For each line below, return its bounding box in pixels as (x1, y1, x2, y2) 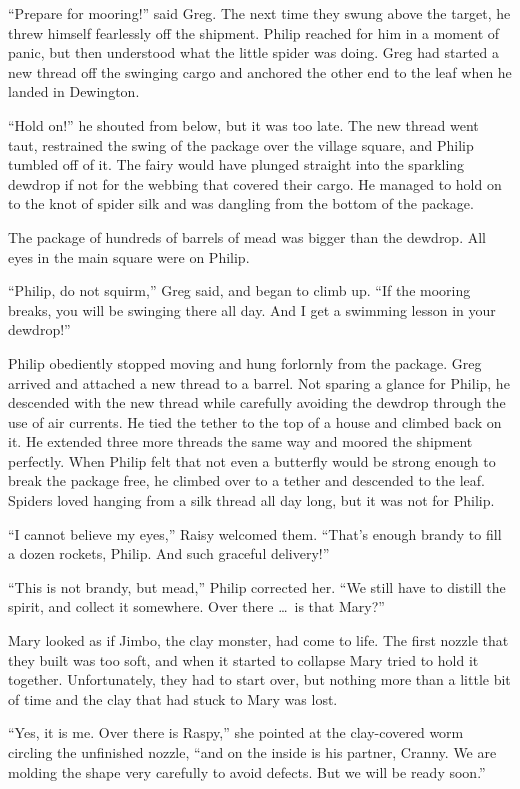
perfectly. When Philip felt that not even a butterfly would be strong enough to (8, 450, 496, 471)
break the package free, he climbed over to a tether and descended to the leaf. (8, 470, 485, 491)
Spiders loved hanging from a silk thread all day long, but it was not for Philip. (8, 490, 495, 511)
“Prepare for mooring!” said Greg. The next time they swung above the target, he (8, 3, 511, 23)
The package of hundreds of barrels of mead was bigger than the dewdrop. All (8, 226, 486, 247)
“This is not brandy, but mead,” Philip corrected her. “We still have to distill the (8, 576, 506, 597)
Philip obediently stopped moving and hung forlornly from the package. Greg (8, 352, 482, 373)
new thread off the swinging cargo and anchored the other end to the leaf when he (8, 61, 512, 82)
